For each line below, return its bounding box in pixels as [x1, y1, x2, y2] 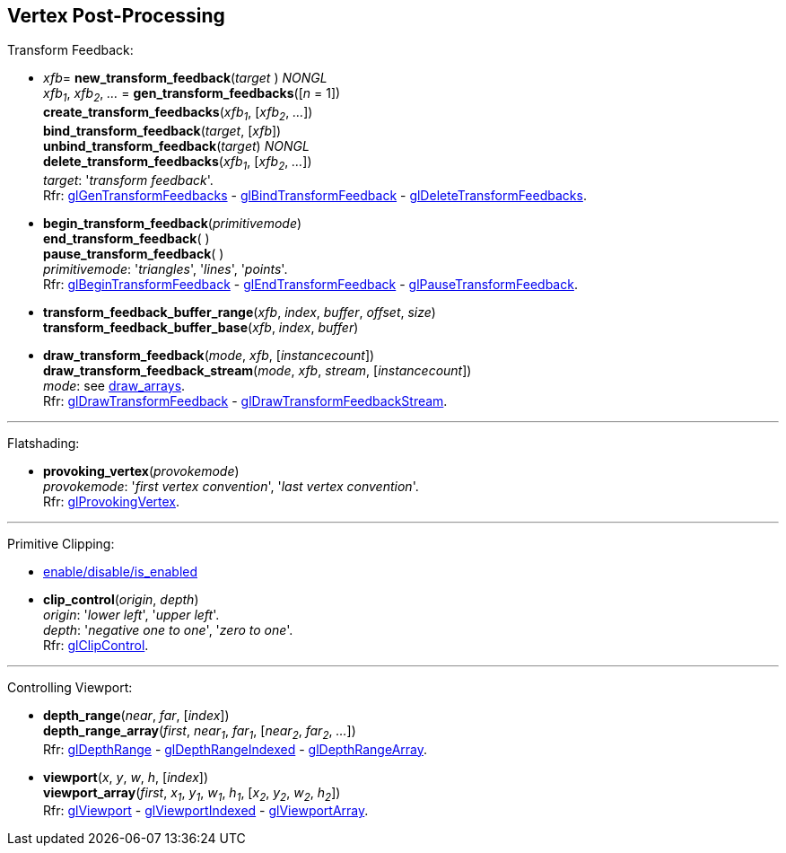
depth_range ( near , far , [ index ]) [43, 707, 230, 723]
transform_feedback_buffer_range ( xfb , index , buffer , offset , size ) [43, 303, 436, 320]
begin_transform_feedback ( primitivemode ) [43, 215, 302, 231]
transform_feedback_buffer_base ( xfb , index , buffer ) [43, 319, 359, 335]
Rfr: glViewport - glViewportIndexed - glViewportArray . [43, 803, 369, 819]
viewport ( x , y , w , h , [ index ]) [43, 769, 209, 785]
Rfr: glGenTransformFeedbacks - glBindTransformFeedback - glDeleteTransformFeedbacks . [43, 187, 587, 203]
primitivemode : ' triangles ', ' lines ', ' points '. [43, 260, 288, 277]
